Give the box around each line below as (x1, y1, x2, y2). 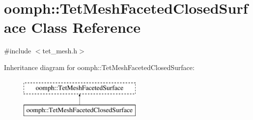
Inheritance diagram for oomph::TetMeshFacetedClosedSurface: (4, 62, 195, 72)
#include (4, 46, 31, 56)
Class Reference (31, 17, 141, 37)
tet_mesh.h (42, 46, 78, 56)
